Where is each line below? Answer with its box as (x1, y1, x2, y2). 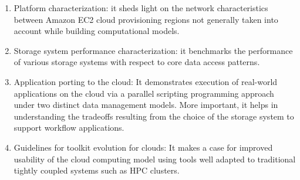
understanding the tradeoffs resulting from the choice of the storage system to (14, 110, 294, 122)
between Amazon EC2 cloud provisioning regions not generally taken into (14, 13, 278, 25)
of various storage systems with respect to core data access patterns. (14, 56, 260, 68)
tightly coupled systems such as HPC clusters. (14, 164, 180, 176)
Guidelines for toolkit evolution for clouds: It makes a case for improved (14, 141, 273, 153)
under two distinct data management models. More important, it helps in (14, 99, 278, 111)
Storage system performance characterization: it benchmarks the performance (14, 44, 293, 56)
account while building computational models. (14, 25, 180, 37)
